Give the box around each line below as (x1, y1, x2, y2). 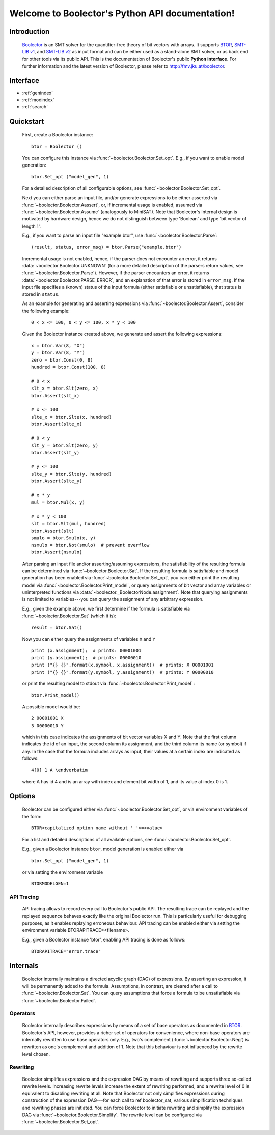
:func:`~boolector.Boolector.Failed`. (22, 997, 97, 1003)
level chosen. (22, 1051, 50, 1057)
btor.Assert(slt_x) (31, 393, 80, 398)
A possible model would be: (22, 703, 81, 710)
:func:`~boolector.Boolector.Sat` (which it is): (22, 613, 117, 619)
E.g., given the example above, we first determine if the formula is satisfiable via (22, 605, 190, 612)
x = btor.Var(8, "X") (31, 343, 85, 348)
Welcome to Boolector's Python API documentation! (9, 8, 235, 19)
